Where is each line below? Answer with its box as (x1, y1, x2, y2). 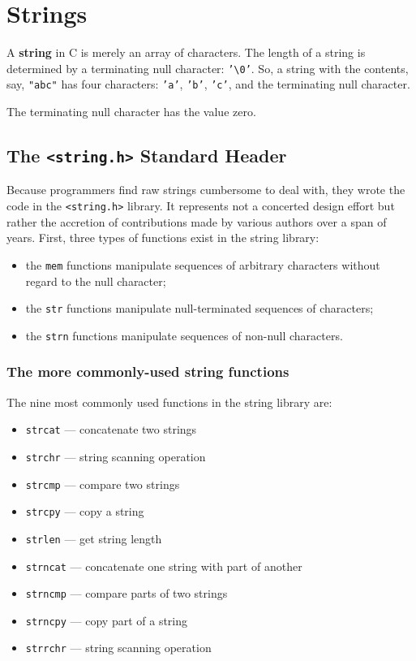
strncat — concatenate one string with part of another (25, 557, 302, 574)
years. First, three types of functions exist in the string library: (6, 229, 320, 246)
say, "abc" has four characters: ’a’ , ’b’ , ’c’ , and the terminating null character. (6, 76, 410, 93)
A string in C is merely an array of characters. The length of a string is (6, 44, 366, 61)
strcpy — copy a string (25, 503, 144, 520)
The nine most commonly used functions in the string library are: (6, 393, 332, 410)
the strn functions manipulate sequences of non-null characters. (25, 326, 343, 343)
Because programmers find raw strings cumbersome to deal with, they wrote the (6, 181, 405, 198)
